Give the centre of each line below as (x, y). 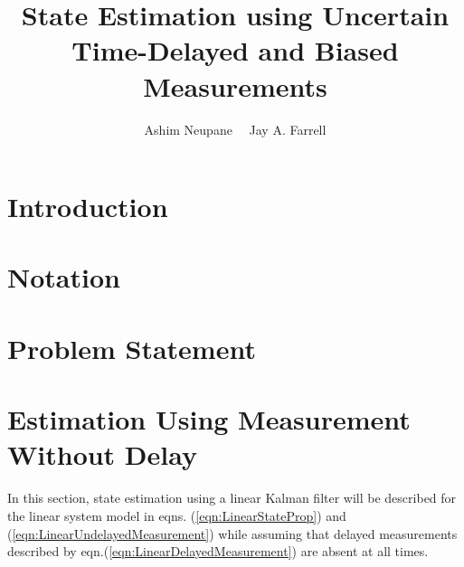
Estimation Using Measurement (209, 419)
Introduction (88, 207)
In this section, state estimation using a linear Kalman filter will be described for (232, 498)
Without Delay (103, 454)
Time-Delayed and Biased (235, 50)
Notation (64, 277)
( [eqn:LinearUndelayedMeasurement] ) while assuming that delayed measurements (232, 533)
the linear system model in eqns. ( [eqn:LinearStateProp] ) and (177, 515)
